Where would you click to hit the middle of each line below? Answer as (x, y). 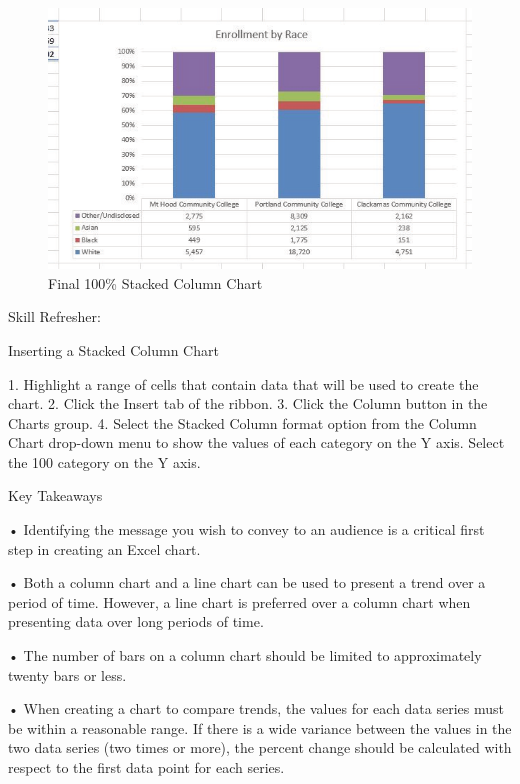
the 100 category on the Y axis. (104, 461)
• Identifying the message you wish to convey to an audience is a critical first (246, 529)
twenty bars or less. (67, 674)
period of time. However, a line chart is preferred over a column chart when (239, 601)
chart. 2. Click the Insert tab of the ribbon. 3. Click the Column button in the (248, 403)
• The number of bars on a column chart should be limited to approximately (245, 655)
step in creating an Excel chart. (104, 548)
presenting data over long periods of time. (136, 621)
